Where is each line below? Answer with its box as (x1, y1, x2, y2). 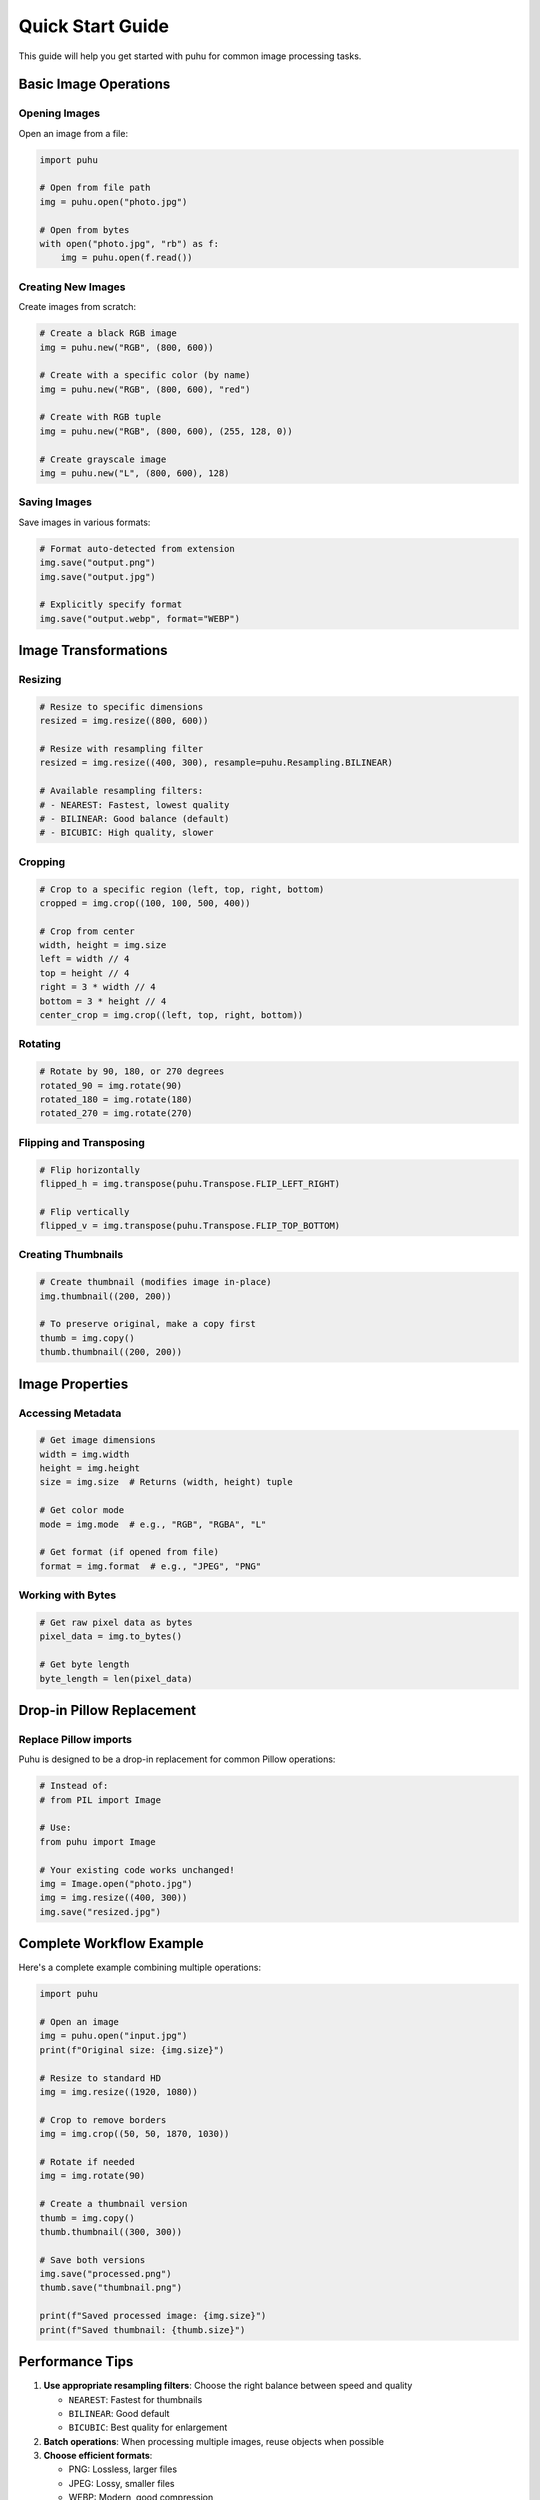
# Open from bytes (39, 224, 130, 235)
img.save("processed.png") (39, 2268, 172, 2280)
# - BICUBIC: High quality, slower (39, 827, 214, 839)
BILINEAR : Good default (68, 2407, 170, 2419)
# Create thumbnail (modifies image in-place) (39, 1276, 272, 1288)
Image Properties (18, 1375, 129, 1392)
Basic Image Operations (18, 76, 171, 93)
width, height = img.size (39, 940, 167, 951)
